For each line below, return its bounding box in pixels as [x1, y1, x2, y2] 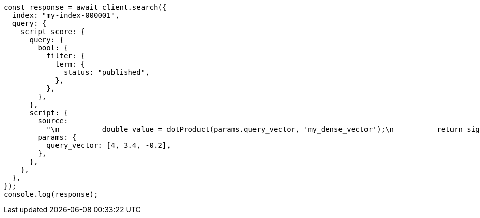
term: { [55, 60, 86, 68]
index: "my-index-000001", [12, 11, 120, 19]
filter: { [46, 52, 86, 60]
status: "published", [64, 68, 150, 76]
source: [38, 117, 68, 125]
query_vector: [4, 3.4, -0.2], [46, 141, 171, 149]
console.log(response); [4, 190, 98, 198]
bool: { [38, 44, 68, 52]
